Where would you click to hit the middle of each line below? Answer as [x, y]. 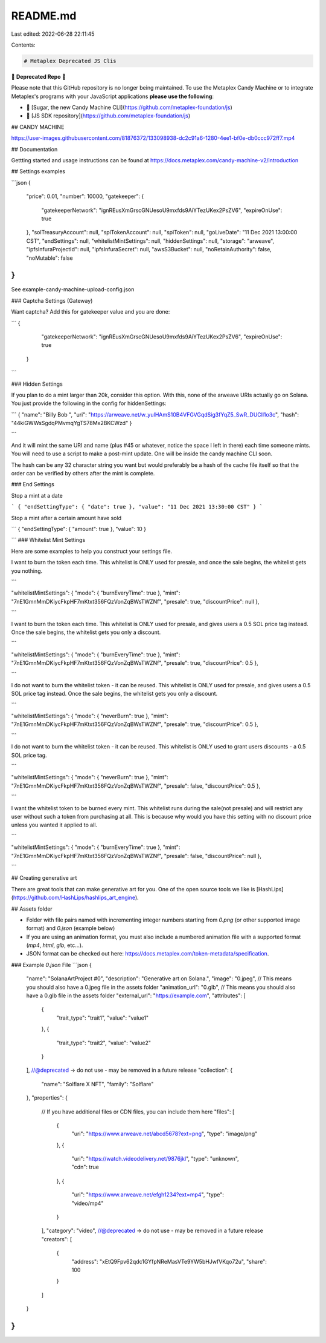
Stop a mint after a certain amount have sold [66, 518]
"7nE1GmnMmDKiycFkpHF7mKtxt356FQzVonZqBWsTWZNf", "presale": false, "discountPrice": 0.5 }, [136, 786]
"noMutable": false [50, 258]
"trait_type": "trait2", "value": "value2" [104, 1043]
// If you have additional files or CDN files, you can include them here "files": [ [138, 1112]
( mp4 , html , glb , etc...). [55, 945]
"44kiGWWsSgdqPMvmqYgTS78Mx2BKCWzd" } [72, 423]
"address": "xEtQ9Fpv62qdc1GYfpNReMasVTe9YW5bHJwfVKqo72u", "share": [169, 1261]
